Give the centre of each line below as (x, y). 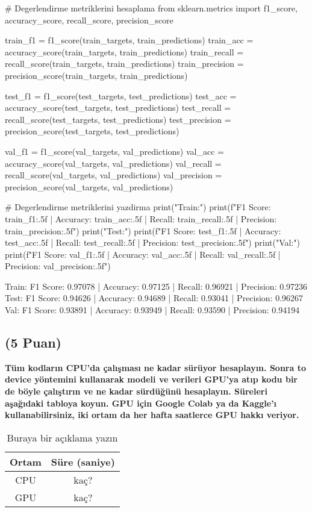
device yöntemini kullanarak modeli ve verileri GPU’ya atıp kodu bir (151, 379)
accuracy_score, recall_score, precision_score (89, 20)
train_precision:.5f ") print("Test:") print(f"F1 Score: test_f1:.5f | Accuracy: (143, 230)
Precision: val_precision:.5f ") (58, 266)
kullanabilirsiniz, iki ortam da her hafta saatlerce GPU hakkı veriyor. (152, 415)
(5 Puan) (33, 342)
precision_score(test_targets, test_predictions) (92, 131)
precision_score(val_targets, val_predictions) (89, 186)
